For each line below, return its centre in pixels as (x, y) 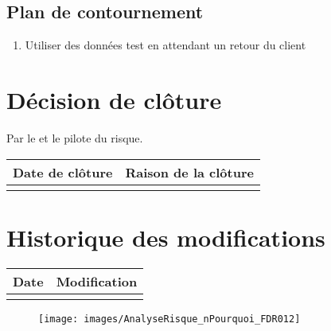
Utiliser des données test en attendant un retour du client (165, 45)
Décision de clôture (114, 99)
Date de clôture (63, 172)
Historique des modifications (166, 237)
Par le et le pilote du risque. (75, 137)
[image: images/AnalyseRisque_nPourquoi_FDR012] (169, 319)
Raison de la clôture (189, 172)
